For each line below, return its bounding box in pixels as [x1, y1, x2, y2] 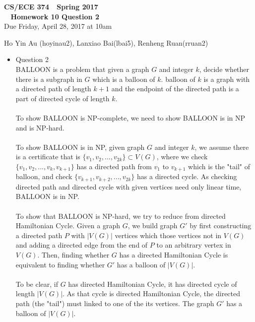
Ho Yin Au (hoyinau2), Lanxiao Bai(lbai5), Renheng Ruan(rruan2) [4, 37, 208, 48]
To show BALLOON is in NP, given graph [15, 141, 145, 152]
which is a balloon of [92, 73, 155, 84]
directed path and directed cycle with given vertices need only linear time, [15, 181, 242, 192]
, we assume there [194, 141, 249, 152]
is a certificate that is [15, 151, 80, 162]
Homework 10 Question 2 [10, 11, 99, 21]
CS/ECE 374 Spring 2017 [4, 1, 98, 11]
